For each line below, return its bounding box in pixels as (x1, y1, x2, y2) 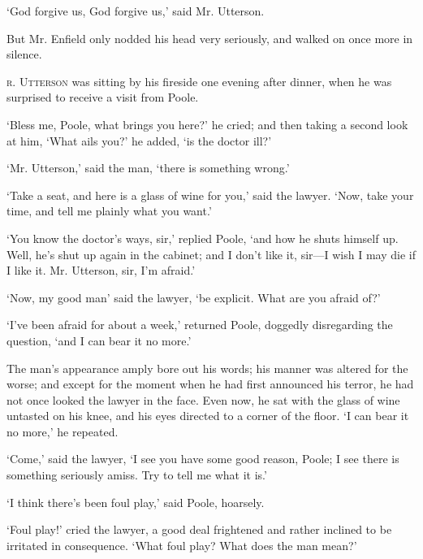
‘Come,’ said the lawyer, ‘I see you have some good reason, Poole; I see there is (6, 450, 399, 467)
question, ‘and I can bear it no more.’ (6, 331, 192, 349)
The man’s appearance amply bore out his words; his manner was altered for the (6, 359, 408, 376)
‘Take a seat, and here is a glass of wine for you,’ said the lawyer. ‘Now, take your (6, 186, 414, 203)
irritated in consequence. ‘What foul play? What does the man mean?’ (6, 536, 357, 553)
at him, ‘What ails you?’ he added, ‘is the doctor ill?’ (6, 132, 272, 149)
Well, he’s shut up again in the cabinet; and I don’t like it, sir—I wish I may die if (6, 245, 416, 262)
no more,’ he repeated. (6, 422, 119, 440)
